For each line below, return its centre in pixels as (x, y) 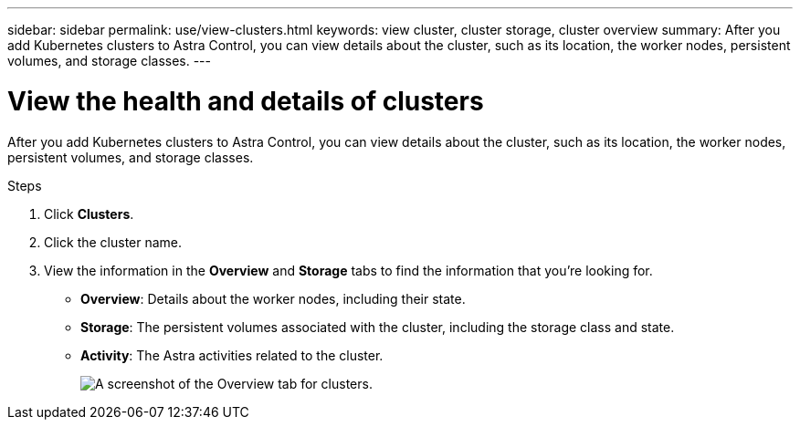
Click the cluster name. (113, 242)
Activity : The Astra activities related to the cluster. (232, 355)
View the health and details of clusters (246, 101)
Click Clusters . (89, 213)
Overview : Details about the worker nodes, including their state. (273, 298)
